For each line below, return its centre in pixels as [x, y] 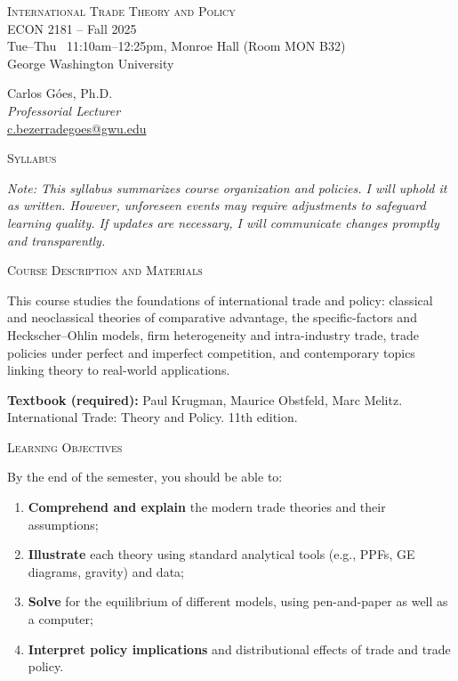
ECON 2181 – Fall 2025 [72, 28]
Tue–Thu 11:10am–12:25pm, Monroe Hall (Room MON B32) [177, 46]
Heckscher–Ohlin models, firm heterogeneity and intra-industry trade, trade [213, 334]
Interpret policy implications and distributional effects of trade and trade [239, 649]
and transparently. [56, 240]
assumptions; [63, 524]
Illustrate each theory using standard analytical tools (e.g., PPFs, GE [221, 554]
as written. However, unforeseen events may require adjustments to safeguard [217, 205]
